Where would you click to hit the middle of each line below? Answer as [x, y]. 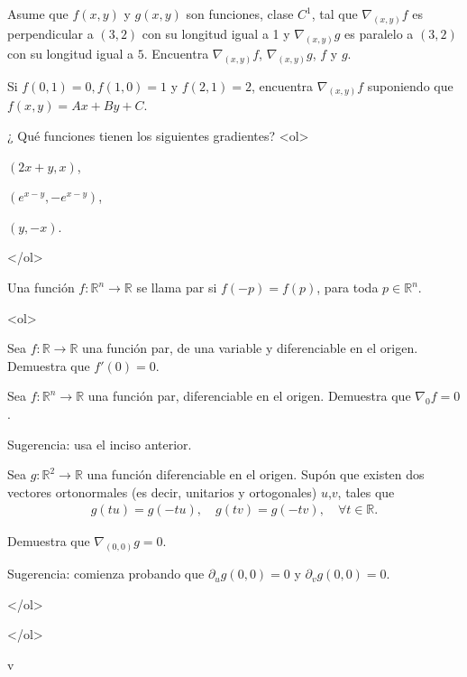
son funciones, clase [240, 14]
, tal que [334, 14]
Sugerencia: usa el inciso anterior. [100, 444]
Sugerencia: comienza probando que [106, 574]
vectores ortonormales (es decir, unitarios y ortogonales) [162, 492]
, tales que [366, 492]
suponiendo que [410, 85]
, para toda [348, 287]
